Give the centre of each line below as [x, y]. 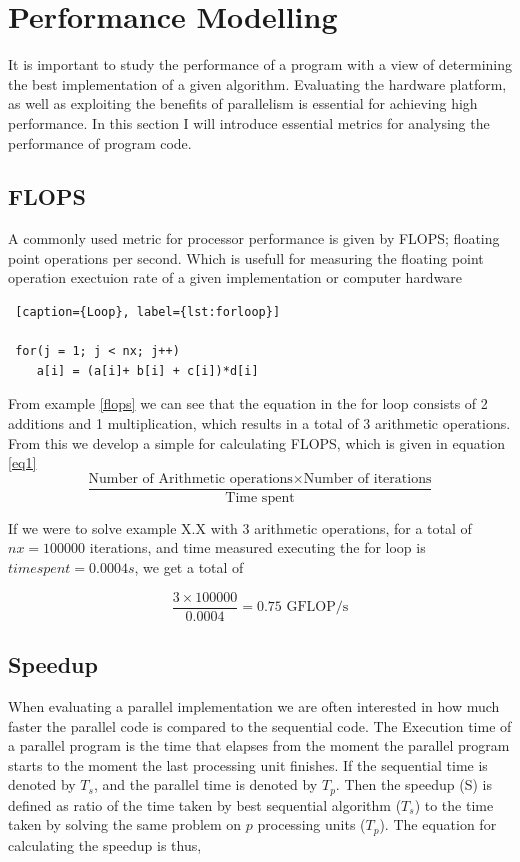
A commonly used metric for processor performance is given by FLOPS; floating [254, 238]
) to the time [454, 804]
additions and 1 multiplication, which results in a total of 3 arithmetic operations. [259, 423]
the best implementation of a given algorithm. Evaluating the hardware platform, [257, 83]
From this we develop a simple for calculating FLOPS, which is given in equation [256, 442]
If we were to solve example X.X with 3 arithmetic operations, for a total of [240, 527]
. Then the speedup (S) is [413, 784]
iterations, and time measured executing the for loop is [257, 547]
